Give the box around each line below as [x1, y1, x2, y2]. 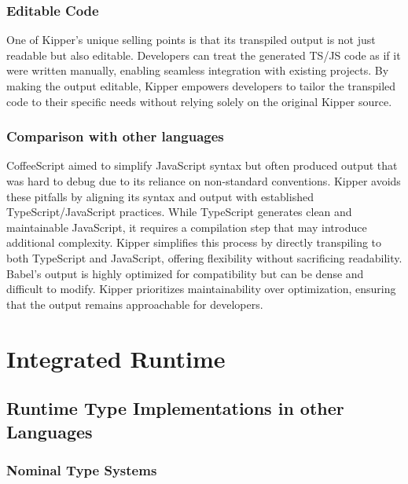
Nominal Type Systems [6, 460, 157, 479]
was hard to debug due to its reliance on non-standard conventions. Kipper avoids [6, 173, 401, 189]
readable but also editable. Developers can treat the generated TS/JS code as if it [6, 46, 401, 63]
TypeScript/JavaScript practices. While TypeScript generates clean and [6, 203, 352, 220]
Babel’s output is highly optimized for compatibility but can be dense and [6, 265, 364, 281]
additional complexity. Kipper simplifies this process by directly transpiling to [6, 234, 382, 251]
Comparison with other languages [6, 126, 224, 146]
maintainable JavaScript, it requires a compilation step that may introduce [6, 218, 367, 235]
